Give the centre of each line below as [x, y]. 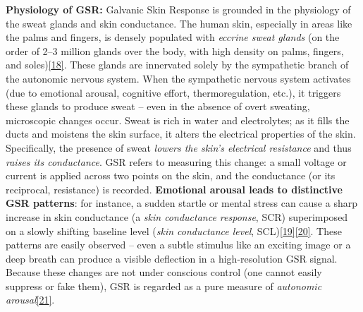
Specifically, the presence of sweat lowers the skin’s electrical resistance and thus [179, 147]
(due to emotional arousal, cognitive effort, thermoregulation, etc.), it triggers [173, 92]
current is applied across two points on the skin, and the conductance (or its [171, 175]
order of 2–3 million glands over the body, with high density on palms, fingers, [175, 50]
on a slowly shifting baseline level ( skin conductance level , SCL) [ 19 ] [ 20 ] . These [174, 230]
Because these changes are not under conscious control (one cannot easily [164, 272]
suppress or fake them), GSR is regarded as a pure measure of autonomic [164, 286]
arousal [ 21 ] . [30, 300]
